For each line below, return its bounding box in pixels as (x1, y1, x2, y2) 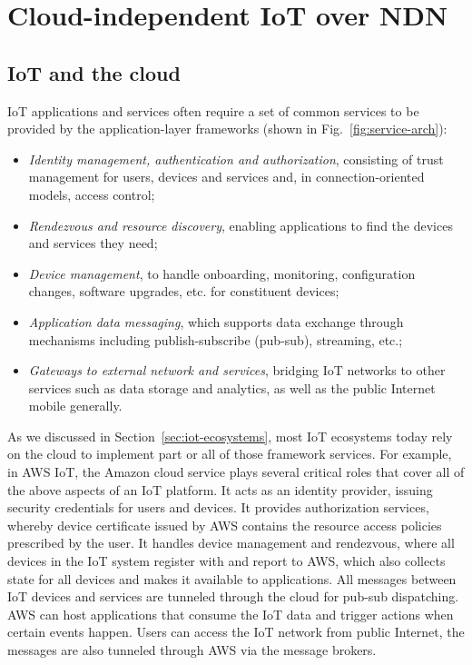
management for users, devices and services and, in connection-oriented (28, 167, 425, 186)
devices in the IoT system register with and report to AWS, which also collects (7, 551, 446, 571)
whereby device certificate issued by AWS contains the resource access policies (7, 515, 442, 534)
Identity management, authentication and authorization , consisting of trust (28, 149, 444, 168)
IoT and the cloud (7, 58, 181, 86)
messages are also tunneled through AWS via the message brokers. (7, 640, 377, 660)
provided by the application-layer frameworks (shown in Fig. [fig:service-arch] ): (7, 119, 447, 138)
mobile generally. (28, 396, 123, 415)
